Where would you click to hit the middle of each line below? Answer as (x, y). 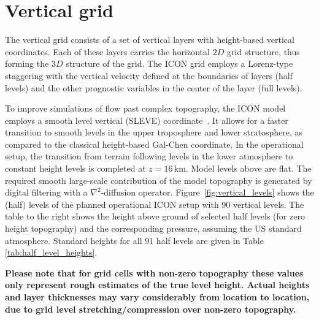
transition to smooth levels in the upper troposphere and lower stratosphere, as (154, 132)
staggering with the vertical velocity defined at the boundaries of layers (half (149, 75)
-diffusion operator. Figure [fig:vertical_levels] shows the (207, 192)
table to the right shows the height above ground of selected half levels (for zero (155, 216)
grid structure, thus (263, 51)
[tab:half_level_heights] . (51, 252)
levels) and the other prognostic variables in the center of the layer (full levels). (154, 87)
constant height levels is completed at (75, 168)
